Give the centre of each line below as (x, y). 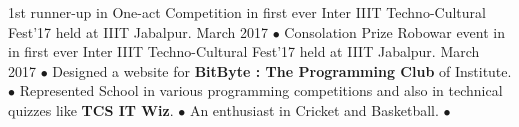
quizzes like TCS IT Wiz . (91, 109)
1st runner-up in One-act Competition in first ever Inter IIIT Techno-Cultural (247, 12)
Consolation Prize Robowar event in (394, 31)
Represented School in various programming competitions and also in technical (261, 90)
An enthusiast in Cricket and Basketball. (314, 109)
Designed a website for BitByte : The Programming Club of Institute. (282, 70)
